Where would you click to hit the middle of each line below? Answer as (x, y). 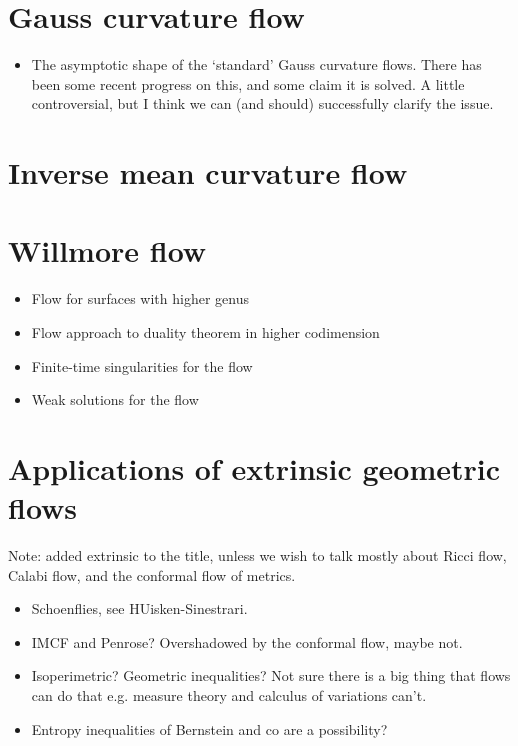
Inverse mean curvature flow (208, 172)
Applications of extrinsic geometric (254, 467)
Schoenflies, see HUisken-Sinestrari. (139, 608)
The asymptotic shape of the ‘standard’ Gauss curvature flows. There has (256, 64)
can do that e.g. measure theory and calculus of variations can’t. (229, 695)
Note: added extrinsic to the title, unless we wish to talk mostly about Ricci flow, (257, 555)
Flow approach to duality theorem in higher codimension (205, 332)
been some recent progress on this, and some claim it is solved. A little (248, 83)
